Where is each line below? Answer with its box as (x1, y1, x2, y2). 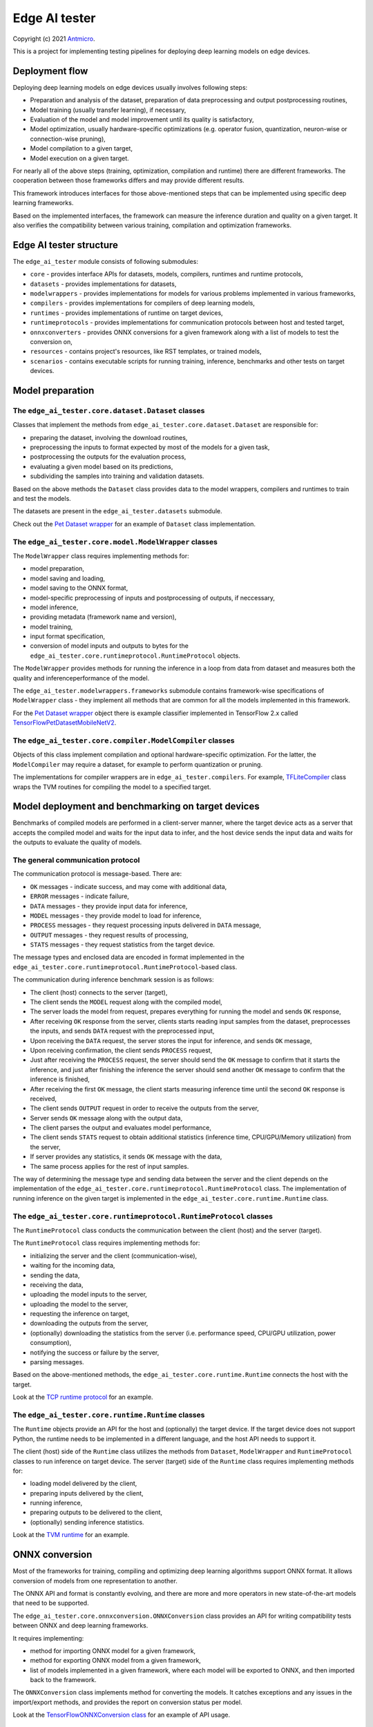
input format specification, (30, 632, 106, 640)
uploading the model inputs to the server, (30, 1290, 148, 1299)
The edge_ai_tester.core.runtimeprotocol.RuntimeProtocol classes (12, 1211, 273, 1221)
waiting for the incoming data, (30, 1261, 115, 1270)
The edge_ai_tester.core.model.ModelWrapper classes (12, 537, 218, 546)
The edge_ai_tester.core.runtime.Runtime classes (12, 1410, 205, 1420)
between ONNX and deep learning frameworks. (12, 1621, 149, 1630)
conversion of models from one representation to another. (12, 1576, 178, 1585)
